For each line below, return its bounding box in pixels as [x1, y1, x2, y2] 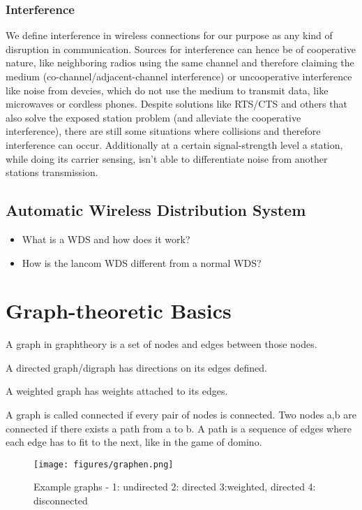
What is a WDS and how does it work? [22, 231, 190, 246]
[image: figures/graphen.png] [33, 459, 174, 469]
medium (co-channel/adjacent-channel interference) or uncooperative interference [6, 69, 352, 83]
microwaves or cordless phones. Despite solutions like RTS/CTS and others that [6, 96, 347, 111]
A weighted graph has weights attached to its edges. [6, 384, 228, 398]
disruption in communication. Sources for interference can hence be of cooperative [6, 41, 356, 56]
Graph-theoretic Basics [6, 296, 232, 325]
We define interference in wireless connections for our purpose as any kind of [6, 28, 333, 43]
